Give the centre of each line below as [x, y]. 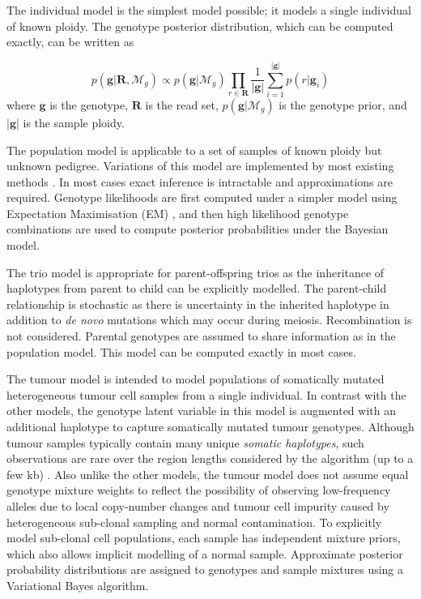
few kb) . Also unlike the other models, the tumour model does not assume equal [208, 474]
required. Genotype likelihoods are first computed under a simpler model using [202, 197]
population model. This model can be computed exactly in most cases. [181, 351]
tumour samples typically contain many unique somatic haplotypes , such [185, 442]
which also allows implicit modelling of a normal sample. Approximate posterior [205, 553]
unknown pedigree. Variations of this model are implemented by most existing [200, 166]
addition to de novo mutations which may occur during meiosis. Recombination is [209, 320]
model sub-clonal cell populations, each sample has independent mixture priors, [204, 538]
